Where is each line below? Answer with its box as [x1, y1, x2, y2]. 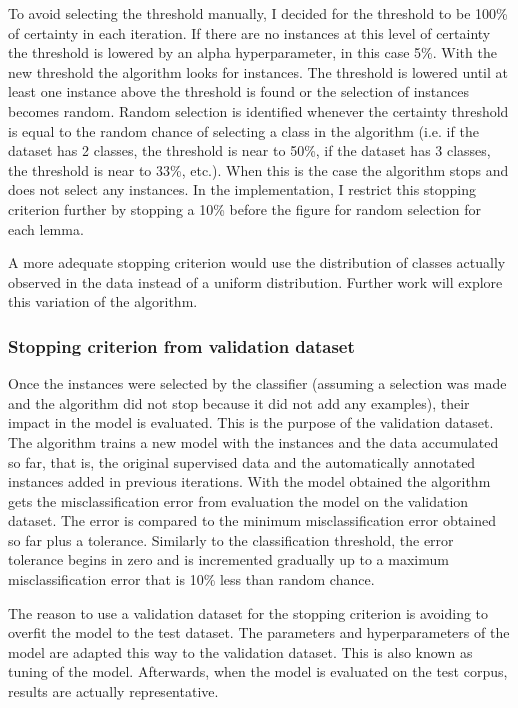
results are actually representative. [8, 681, 219, 702]
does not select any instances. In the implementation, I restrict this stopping [8, 179, 477, 200]
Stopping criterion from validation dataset [8, 333, 355, 358]
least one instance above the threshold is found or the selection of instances [8, 81, 470, 102]
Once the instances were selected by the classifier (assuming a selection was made [8, 373, 507, 394]
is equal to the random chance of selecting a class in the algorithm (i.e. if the [8, 120, 479, 141]
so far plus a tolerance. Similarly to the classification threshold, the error [8, 529, 454, 550]
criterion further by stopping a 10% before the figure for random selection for [8, 198, 482, 219]
